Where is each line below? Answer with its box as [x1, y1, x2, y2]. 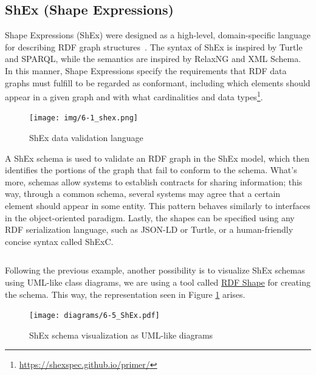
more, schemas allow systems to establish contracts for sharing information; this [5, 175, 303, 188]
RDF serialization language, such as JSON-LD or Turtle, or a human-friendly [5, 223, 294, 236]
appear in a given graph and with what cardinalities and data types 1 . [5, 89, 263, 103]
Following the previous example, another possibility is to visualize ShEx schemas [5, 264, 305, 277]
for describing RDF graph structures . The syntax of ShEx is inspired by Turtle [5, 40, 303, 53]
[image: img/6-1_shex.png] [29, 114, 138, 123]
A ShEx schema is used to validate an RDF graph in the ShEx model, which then [5, 151, 309, 164]
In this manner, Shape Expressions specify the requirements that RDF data [5, 64, 287, 77]
